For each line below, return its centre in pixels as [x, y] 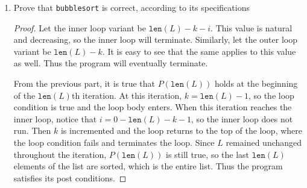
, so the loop [271, 95]
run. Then [32, 130]
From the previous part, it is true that [84, 83]
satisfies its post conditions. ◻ [70, 177]
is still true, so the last [208, 154]
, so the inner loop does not [242, 118]
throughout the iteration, [60, 154]
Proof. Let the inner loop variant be [80, 27]
